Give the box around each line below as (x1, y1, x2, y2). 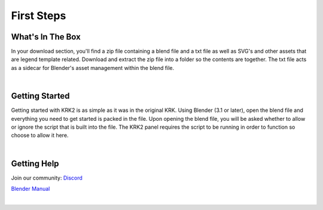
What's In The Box (11, 32, 81, 42)
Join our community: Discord (11, 174, 83, 181)
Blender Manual (11, 185, 50, 192)
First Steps (11, 9, 66, 22)
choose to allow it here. (11, 132, 69, 139)
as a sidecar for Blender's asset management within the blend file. (11, 64, 175, 71)
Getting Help (11, 159, 59, 169)
